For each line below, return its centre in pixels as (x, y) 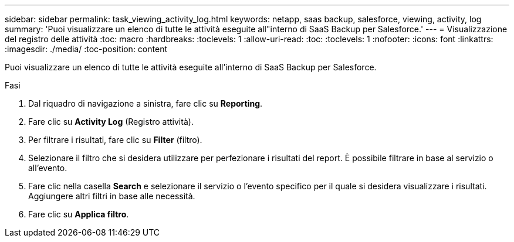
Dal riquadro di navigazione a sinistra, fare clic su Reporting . (146, 103)
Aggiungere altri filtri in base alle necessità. (112, 196)
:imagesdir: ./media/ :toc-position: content (86, 49)
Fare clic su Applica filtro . (79, 214)
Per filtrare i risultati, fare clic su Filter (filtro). (115, 140)
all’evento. (48, 168)
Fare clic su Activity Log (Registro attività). (111, 122)
